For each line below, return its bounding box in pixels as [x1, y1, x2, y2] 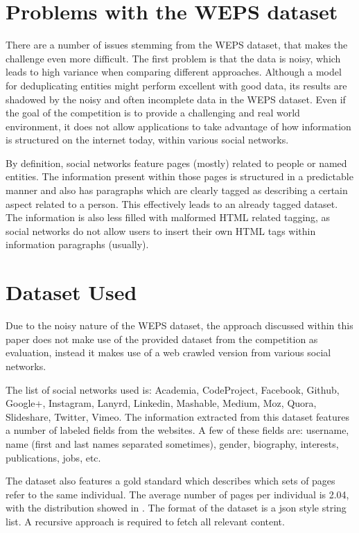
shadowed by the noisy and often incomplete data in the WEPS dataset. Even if [6, 91, 346, 106]
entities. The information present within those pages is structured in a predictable [6, 169, 353, 184]
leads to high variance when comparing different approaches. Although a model [6, 64, 342, 79]
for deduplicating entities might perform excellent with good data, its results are [6, 78, 347, 92]
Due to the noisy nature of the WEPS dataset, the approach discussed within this [6, 318, 353, 333]
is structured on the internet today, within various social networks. [6, 132, 289, 147]
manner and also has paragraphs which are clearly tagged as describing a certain [6, 183, 348, 198]
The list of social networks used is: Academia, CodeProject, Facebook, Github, [6, 382, 340, 396]
